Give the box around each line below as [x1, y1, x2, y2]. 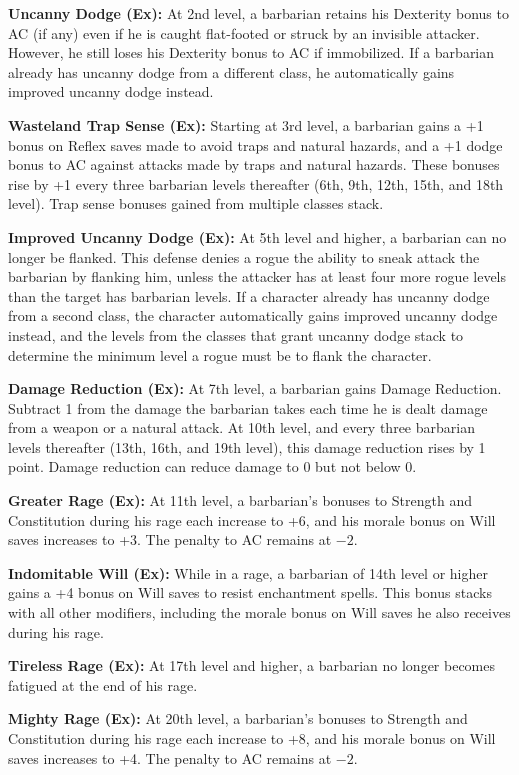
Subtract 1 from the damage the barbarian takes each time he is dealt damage [8, 397, 488, 418]
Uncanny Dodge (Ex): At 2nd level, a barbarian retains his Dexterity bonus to [8, 3, 509, 23]
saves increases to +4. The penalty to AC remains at [8, 747, 332, 768]
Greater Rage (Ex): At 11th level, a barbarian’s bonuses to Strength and [8, 490, 472, 511]
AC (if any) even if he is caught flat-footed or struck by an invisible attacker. [8, 22, 480, 43]
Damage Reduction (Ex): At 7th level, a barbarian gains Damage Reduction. [8, 378, 502, 399]
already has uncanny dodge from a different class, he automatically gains [8, 61, 455, 82]
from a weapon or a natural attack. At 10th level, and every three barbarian [8, 417, 475, 438]
